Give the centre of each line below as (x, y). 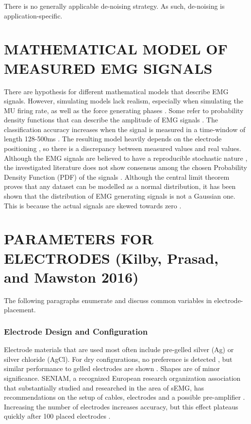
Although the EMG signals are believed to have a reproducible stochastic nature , (126, 158)
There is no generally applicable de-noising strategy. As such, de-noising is (114, 6)
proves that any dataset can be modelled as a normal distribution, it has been (120, 186)
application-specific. (33, 15)
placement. (20, 310)
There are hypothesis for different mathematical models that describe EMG (116, 91)
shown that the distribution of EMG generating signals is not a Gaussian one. (120, 196)
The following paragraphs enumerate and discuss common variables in (108, 300)
